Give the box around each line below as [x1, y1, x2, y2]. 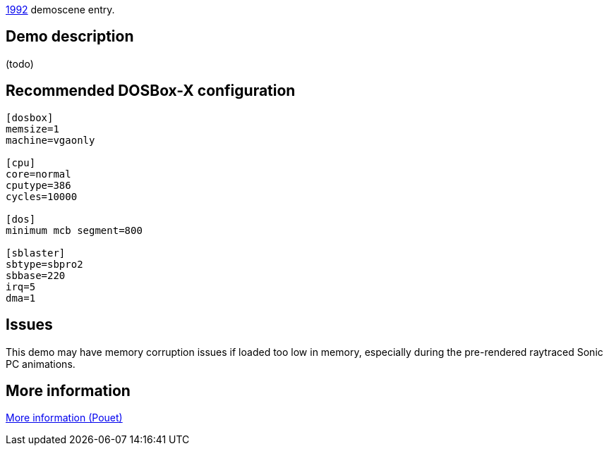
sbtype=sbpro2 [6, 258, 83, 270]
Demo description [6, 27, 134, 46]
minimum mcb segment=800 [6, 224, 143, 236]
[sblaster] [6, 247, 66, 259]
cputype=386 [6, 179, 71, 191]
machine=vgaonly [6, 134, 95, 146]
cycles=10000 [6, 190, 78, 202]
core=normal [6, 168, 71, 180]
